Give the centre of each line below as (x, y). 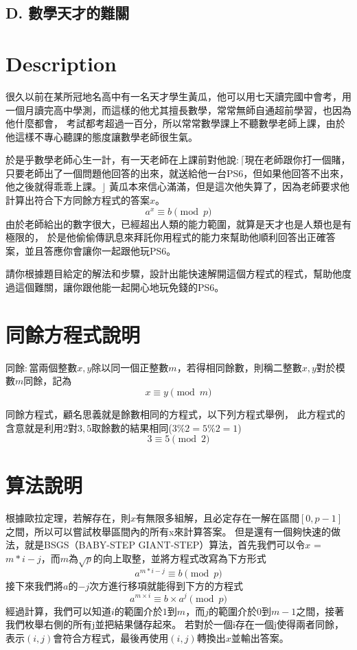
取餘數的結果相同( (132, 427)
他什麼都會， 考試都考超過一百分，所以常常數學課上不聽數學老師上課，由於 (175, 123)
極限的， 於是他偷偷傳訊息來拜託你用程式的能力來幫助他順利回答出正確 (166, 237)
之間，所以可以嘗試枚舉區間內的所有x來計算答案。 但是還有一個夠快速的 (169, 531)
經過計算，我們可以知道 (58, 611)
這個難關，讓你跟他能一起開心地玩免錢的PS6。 (119, 287)
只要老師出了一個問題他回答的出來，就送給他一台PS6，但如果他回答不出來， (177, 173)
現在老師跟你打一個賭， (298, 160)
